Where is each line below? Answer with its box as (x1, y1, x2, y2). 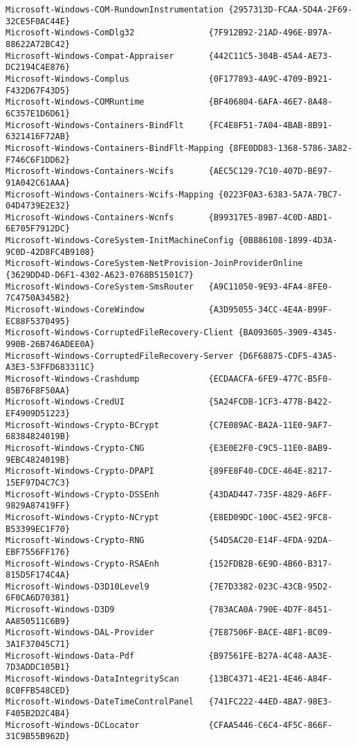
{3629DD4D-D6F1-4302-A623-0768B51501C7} (6, 270, 194, 281)
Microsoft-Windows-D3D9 (6, 605, 115, 615)
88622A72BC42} (6, 39, 71, 49)
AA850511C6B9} (6, 616, 71, 626)
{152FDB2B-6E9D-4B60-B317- (208, 558, 333, 569)
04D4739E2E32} (6, 201, 71, 211)
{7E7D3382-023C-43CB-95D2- (208, 581, 333, 592)
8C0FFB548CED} (6, 685, 71, 695)
